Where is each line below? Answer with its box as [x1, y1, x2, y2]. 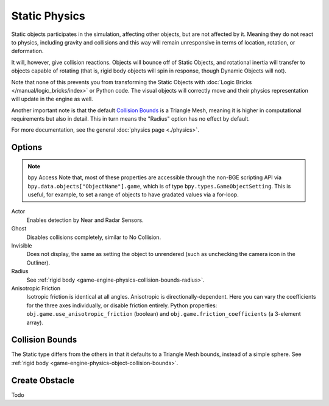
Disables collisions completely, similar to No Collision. [26, 233, 161, 241]
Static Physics [11, 9, 85, 23]
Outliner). [26, 259, 51, 266]
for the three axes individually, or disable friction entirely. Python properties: [26, 302, 218, 309]
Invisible [11, 241, 32, 249]
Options [11, 142, 43, 152]
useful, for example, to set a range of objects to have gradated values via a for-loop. [27, 191, 239, 198]
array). [26, 319, 44, 326]
